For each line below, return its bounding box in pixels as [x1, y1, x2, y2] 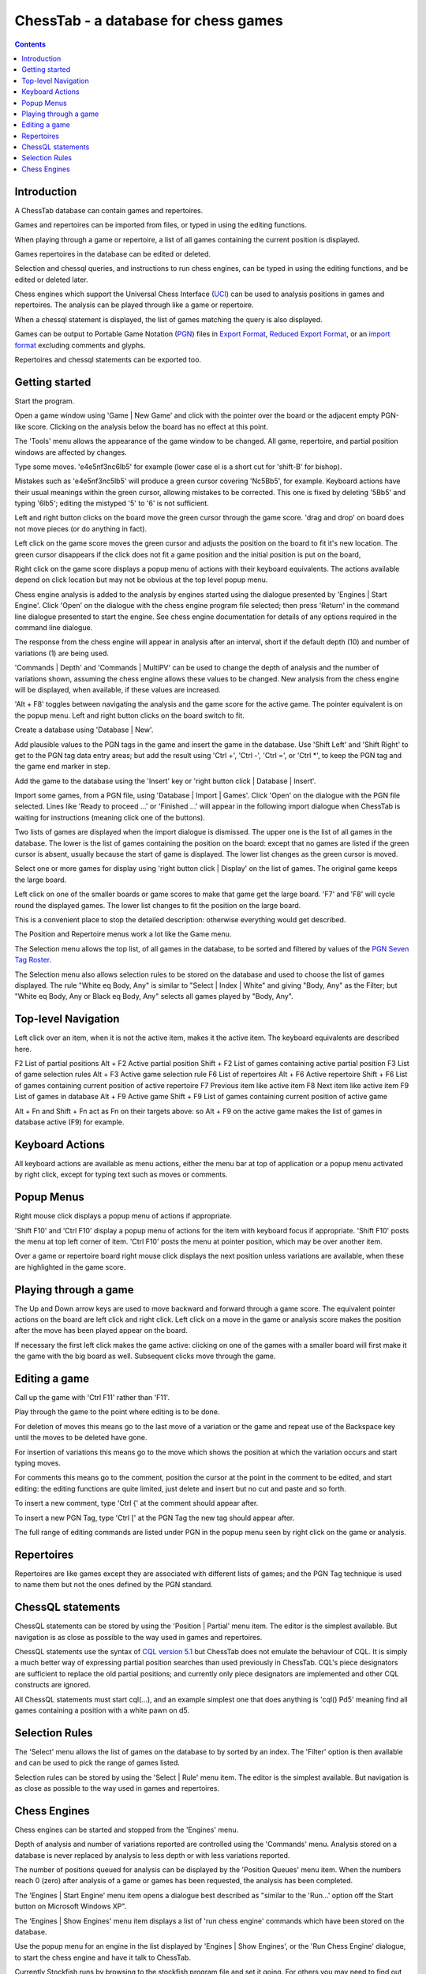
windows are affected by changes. [14, 447, 127, 457]
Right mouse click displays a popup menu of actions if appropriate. [14, 1211, 232, 1221]
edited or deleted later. [14, 275, 88, 284]
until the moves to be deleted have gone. [14, 1433, 148, 1443]
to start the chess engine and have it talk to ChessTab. [14, 1953, 191, 1962]
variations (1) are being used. [14, 648, 110, 658]
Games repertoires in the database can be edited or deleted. [14, 249, 211, 258]
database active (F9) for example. [14, 1117, 125, 1127]
